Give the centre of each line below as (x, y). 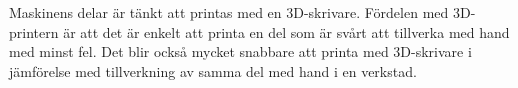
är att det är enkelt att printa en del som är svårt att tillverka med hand (286, 31)
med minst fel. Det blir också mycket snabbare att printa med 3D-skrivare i (240, 51)
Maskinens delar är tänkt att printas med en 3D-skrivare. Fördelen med (229, 12)
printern (34, 31)
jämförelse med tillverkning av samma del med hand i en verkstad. (213, 70)
